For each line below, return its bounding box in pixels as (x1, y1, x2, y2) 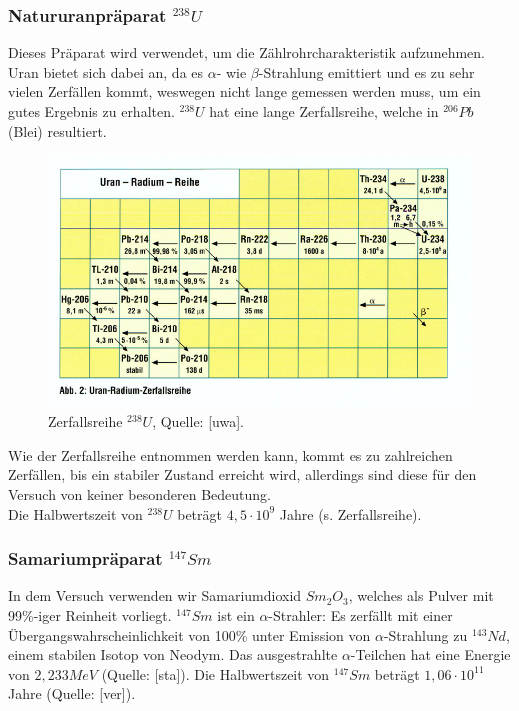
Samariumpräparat (8, 546, 163, 571)
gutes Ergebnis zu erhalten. (8, 101, 175, 121)
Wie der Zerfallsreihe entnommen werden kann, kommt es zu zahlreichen (8, 444, 453, 465)
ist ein (217, 605, 255, 626)
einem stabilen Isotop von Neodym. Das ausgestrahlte (8, 644, 338, 665)
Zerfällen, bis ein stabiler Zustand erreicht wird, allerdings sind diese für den (8, 464, 477, 485)
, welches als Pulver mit (348, 585, 494, 606)
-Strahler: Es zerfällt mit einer (268, 605, 453, 626)
